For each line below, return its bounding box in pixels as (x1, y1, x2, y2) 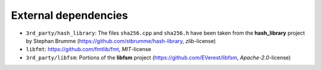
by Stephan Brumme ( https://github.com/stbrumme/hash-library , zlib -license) (26, 37, 216, 44)
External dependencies (11, 9, 128, 22)
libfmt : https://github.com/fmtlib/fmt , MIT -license (26, 46, 152, 53)
